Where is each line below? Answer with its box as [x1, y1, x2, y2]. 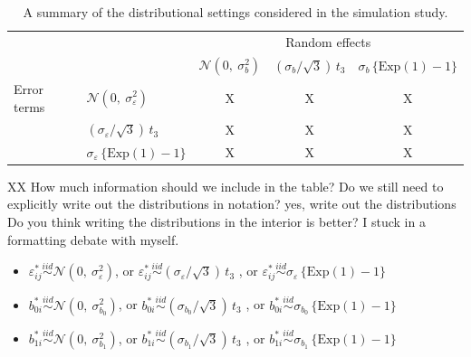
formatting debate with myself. [7, 230, 179, 249]
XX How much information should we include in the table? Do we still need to [7, 176, 444, 195]
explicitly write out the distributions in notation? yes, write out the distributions [7, 194, 457, 213]
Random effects [285, 32, 371, 51]
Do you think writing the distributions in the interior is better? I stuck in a [7, 211, 426, 230]
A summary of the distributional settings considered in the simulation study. [23, 3, 448, 21]
